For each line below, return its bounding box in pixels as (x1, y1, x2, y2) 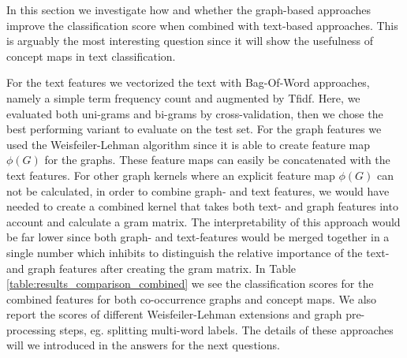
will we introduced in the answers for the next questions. (6, 337, 280, 353)
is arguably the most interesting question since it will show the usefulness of (6, 32, 374, 49)
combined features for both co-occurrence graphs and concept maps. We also (6, 290, 377, 307)
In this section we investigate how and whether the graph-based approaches (6, 2, 372, 17)
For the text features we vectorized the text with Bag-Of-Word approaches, (6, 74, 370, 91)
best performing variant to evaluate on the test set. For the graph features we (6, 121, 382, 137)
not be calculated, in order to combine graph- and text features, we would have (6, 182, 390, 199)
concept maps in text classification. (6, 47, 176, 64)
